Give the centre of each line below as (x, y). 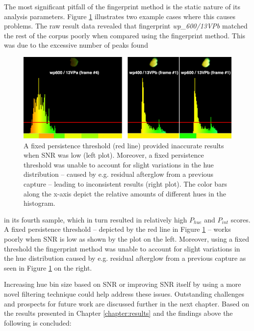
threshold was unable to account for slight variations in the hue (119, 164)
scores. (241, 219)
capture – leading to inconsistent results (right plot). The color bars (126, 183)
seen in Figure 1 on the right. (48, 267)
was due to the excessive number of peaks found (76, 45)
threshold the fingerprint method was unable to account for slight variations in (122, 248)
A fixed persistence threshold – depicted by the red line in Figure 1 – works (117, 229)
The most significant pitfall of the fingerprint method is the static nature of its (122, 6)
